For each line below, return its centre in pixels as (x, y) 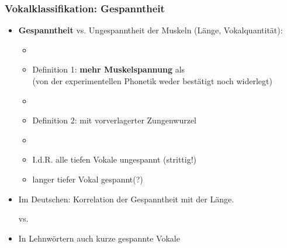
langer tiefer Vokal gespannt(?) (88, 179)
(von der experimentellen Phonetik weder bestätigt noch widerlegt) (152, 81)
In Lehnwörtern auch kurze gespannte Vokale (99, 238)
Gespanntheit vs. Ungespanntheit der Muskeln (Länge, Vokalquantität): (151, 30)
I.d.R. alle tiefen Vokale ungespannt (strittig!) (115, 159)
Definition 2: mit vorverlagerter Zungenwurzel (114, 120)
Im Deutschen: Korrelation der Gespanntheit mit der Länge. (126, 199)
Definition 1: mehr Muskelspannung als (109, 69)
